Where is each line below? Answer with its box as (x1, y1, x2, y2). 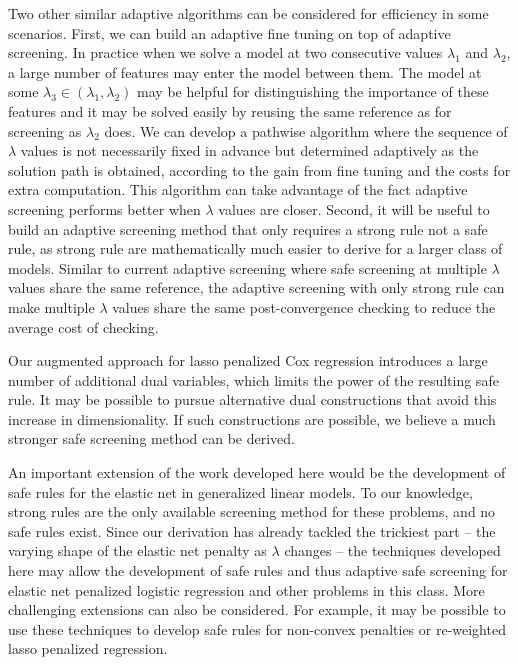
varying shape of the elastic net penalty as (8, 540, 267, 561)
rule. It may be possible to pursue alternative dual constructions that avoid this (8, 389, 497, 410)
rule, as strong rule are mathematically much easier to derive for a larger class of (8, 238, 503, 259)
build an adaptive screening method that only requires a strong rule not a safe (8, 218, 488, 239)
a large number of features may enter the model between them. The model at (8, 61, 482, 82)
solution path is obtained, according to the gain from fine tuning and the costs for (8, 159, 511, 180)
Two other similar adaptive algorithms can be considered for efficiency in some (8, 3, 489, 23)
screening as (8, 120, 82, 141)
